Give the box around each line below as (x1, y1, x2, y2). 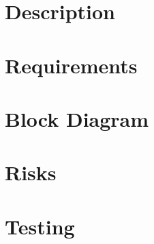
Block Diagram (5, 104, 149, 132)
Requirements (5, 51, 138, 79)
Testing (5, 212, 75, 240)
